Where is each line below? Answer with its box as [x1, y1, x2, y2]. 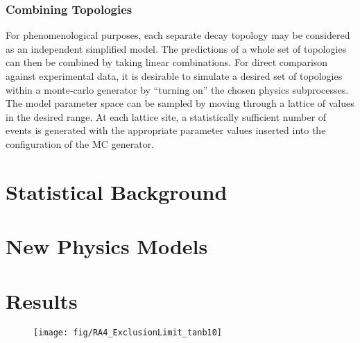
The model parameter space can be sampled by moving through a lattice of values [6, 96, 354, 110]
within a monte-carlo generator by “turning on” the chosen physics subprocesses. [6, 82, 349, 97]
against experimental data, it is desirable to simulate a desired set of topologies [6, 69, 343, 83]
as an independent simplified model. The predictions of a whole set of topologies [6, 41, 347, 56]
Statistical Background [6, 177, 228, 206]
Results [6, 286, 78, 315]
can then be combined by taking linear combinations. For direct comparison [6, 55, 328, 69]
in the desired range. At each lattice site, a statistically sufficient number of [6, 109, 327, 124]
